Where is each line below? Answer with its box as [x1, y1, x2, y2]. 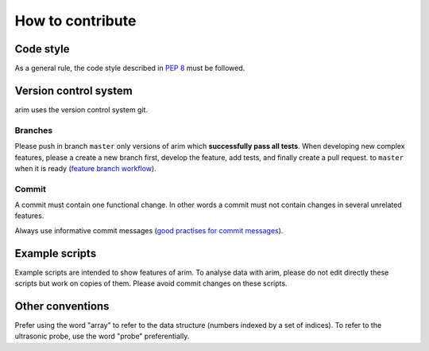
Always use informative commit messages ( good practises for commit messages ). [14, 225, 284, 235]
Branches [14, 124, 53, 135]
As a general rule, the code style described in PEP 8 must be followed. [14, 64, 245, 73]
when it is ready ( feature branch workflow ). [14, 163, 157, 173]
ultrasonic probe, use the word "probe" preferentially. [14, 331, 190, 341]
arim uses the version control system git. [14, 104, 149, 115]
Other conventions [14, 299, 110, 313]
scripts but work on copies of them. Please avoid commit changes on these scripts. [14, 279, 288, 288]
